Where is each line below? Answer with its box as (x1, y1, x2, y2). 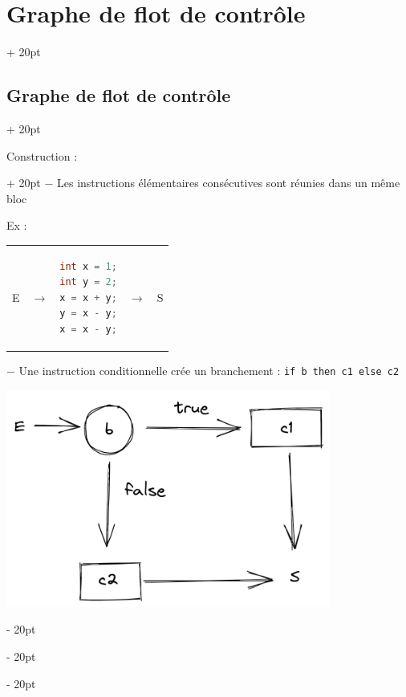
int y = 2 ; (59, 276, 117, 288)
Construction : (6, 147, 78, 164)
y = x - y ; (59, 308, 117, 320)
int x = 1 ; (59, 260, 117, 272)
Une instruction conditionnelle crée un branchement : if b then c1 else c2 (18, 362, 400, 379)
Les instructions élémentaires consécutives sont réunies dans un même (57, 174, 400, 191)
